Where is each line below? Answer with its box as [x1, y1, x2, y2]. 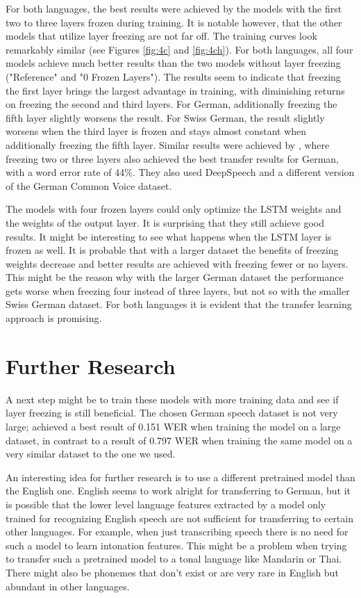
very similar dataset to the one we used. [6, 446, 176, 461]
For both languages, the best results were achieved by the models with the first [6, 1, 342, 15]
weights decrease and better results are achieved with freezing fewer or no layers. [6, 256, 349, 270]
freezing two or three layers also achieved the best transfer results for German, [6, 151, 339, 165]
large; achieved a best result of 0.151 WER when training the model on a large [6, 419, 341, 433]
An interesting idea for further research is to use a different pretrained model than [6, 469, 355, 484]
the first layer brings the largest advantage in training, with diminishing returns [6, 83, 345, 97]
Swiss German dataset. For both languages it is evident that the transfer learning [6, 297, 352, 312]
